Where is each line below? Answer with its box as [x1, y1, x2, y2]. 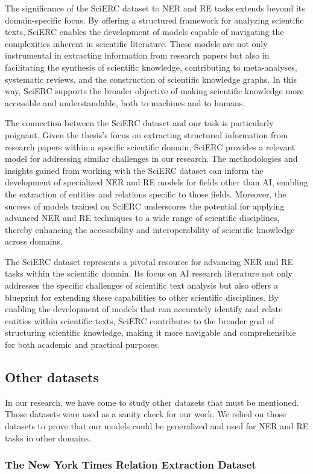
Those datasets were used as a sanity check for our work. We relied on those [5, 408, 286, 420]
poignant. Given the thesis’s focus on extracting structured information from [5, 128, 288, 141]
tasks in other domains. [5, 431, 91, 444]
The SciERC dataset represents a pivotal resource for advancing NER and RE [5, 255, 294, 267]
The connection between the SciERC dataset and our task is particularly [5, 117, 274, 129]
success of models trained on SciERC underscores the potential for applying [5, 199, 285, 212]
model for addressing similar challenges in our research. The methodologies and [5, 152, 298, 165]
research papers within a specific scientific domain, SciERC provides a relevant [5, 140, 296, 153]
